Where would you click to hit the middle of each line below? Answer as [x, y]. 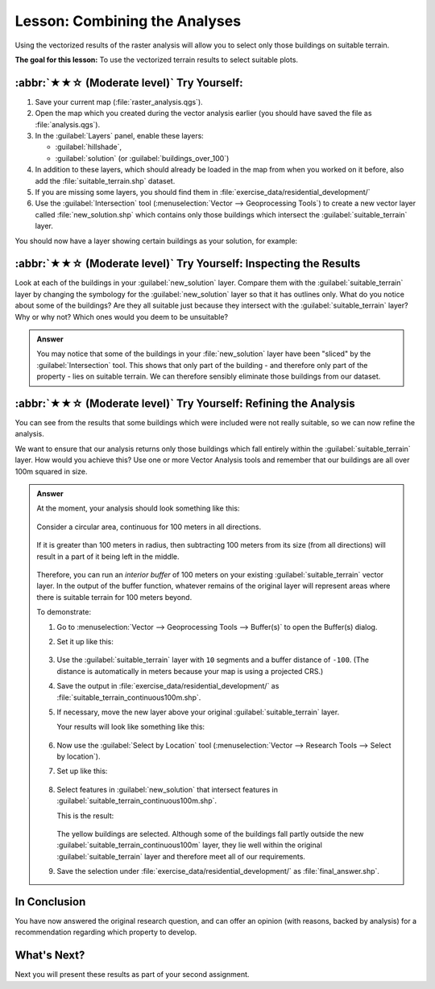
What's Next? [50, 956]
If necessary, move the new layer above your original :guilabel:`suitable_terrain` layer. [198, 712]
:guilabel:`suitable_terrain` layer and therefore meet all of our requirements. [181, 856]
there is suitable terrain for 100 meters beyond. [114, 597]
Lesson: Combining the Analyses [128, 21]
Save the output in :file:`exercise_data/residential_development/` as [168, 686]
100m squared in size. [51, 471]
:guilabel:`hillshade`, [89, 147]
